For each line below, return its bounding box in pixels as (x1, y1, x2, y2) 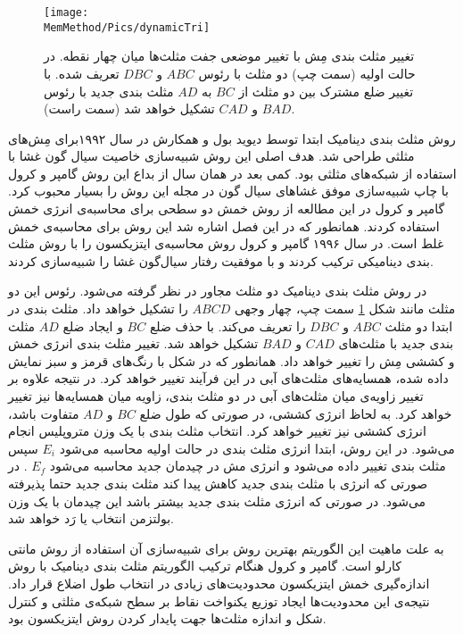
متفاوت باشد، (8, 404, 79, 422)
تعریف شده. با (44, 63, 120, 82)
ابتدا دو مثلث (384, 316, 453, 335)
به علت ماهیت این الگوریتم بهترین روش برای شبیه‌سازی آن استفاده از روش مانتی (8, 538, 444, 557)
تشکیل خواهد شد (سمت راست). (44, 99, 295, 118)
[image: (44, 6, 89, 19)
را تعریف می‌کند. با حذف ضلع (149, 316, 306, 335)
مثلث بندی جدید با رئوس (44, 81, 174, 100)
